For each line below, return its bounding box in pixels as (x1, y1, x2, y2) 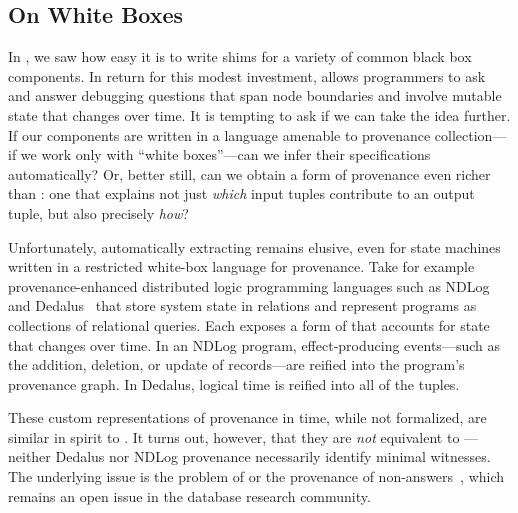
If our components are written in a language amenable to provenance (8, 124, 431, 145)
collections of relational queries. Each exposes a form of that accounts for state (8, 314, 490, 335)
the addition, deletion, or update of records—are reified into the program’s (8, 354, 465, 375)
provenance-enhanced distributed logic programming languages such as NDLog (8, 275, 490, 296)
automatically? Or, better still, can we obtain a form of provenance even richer (8, 163, 491, 184)
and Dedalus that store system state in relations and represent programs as (8, 295, 477, 316)
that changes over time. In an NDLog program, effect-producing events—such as (8, 334, 500, 355)
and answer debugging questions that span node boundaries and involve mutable (8, 85, 502, 106)
